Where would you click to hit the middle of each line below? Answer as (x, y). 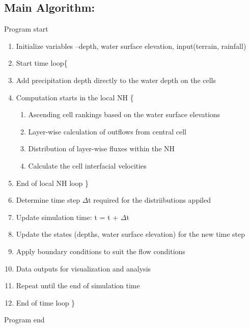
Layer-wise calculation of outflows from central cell (107, 131)
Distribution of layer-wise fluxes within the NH (102, 148)
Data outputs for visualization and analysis (84, 268)
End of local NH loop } (52, 183)
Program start (26, 29)
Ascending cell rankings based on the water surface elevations (124, 114)
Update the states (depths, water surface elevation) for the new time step (131, 234)
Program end (24, 320)
